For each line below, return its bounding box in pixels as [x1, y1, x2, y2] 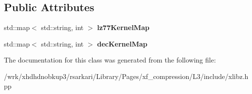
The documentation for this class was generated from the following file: [4, 55, 216, 65]
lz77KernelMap [97, 22, 150, 32]
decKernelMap [97, 38, 148, 48]
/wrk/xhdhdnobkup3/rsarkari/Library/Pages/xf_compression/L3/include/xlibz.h [4, 71, 249, 81]
